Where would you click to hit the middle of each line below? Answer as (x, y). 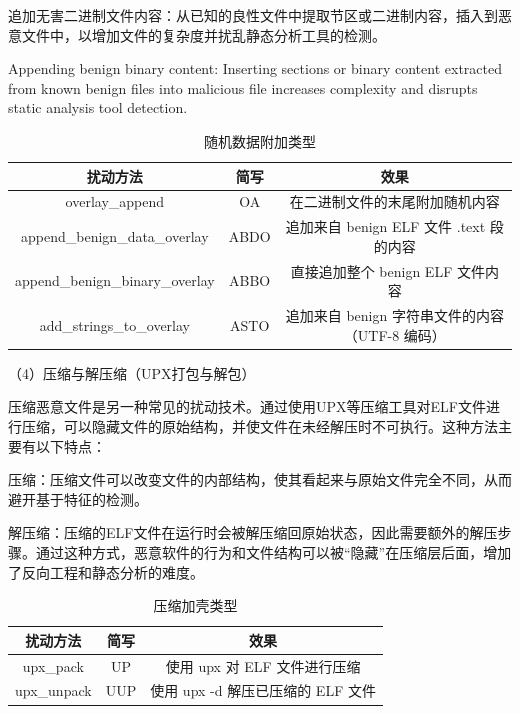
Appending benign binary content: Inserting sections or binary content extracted (255, 68)
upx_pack (53, 665)
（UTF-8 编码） (394, 334)
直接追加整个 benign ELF (371, 270)
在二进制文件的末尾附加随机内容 (394, 201)
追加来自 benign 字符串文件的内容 (394, 315)
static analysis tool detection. (98, 107)
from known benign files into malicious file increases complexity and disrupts (243, 87)
